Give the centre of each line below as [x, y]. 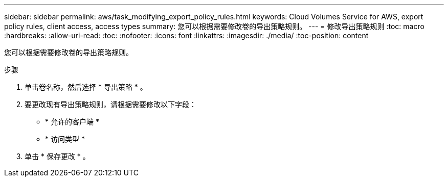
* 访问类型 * [65, 139]
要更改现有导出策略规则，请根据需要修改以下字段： [110, 104]
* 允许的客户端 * [72, 122]
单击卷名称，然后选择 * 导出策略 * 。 [86, 87]
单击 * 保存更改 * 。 [57, 156]
